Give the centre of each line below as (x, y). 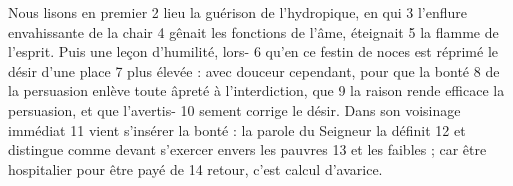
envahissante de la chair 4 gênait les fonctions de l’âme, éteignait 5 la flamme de (253, 31)
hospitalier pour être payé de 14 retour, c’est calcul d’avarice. (195, 168)
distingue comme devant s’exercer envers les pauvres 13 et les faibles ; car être (247, 149)
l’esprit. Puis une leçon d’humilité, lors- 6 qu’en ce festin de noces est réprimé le (253, 51)
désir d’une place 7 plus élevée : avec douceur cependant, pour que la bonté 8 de (254, 70)
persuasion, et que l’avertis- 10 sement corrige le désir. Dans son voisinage (234, 109)
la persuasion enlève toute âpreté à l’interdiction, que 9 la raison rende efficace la (256, 90)
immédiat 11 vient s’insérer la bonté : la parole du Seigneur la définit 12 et (237, 129)
